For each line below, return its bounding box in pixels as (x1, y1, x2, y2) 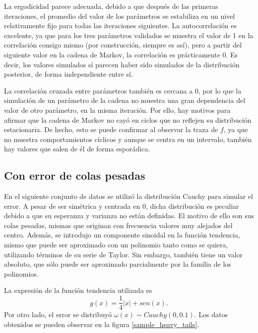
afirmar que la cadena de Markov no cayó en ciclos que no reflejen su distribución (4, 114, 252, 125)
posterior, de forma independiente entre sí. (4, 69, 133, 79)
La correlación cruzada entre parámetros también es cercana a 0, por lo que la (4, 85, 242, 95)
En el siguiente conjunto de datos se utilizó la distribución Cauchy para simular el (4, 191, 253, 201)
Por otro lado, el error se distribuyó (4, 309, 112, 320)
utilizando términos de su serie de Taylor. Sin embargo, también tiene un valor (4, 249, 243, 259)
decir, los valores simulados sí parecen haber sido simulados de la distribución (4, 59, 240, 69)
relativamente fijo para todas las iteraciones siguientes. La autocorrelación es (4, 20, 237, 31)
